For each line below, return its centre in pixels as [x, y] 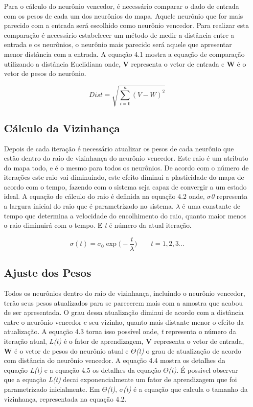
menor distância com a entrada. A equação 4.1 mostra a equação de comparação [124, 54]
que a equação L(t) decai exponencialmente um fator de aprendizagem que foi [121, 379]
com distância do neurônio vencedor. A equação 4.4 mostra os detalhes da [115, 360]
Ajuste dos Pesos [48, 273]
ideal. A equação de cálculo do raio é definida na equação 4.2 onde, [104, 196]
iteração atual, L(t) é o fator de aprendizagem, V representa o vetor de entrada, [124, 341]
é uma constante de [211, 206]
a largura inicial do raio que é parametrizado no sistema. [89, 206]
